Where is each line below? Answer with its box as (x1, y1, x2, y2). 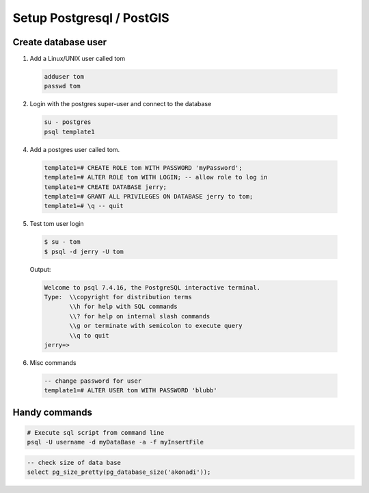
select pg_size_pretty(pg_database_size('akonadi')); (27, 468, 211, 476)
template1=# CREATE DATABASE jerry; (44, 183, 167, 191)
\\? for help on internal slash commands (69, 312, 210, 320)
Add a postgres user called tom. (29, 145, 120, 153)
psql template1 (44, 127, 95, 136)
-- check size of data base (27, 459, 121, 466)
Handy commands (12, 406, 92, 418)
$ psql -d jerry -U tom (44, 247, 124, 255)
